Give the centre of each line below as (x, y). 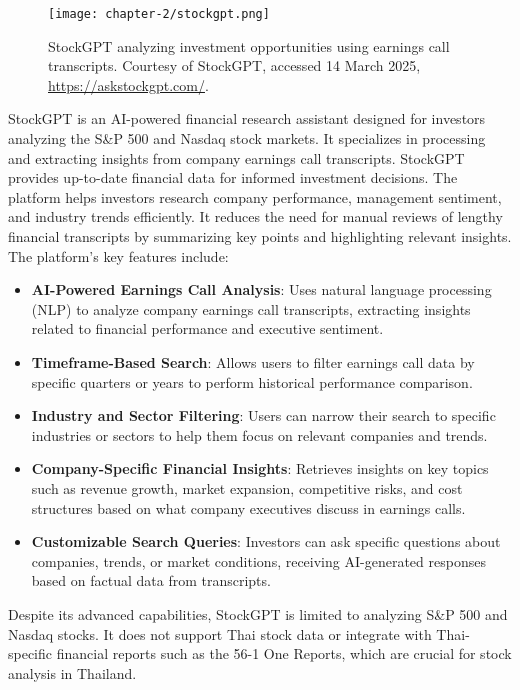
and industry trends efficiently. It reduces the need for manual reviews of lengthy (255, 216)
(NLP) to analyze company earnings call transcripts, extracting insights (251, 308)
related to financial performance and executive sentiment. (207, 328)
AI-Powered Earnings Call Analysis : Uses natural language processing (261, 289)
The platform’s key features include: (118, 255)
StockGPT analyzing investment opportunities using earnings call (249, 45)
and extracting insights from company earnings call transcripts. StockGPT (236, 157)
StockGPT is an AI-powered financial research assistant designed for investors (247, 118)
